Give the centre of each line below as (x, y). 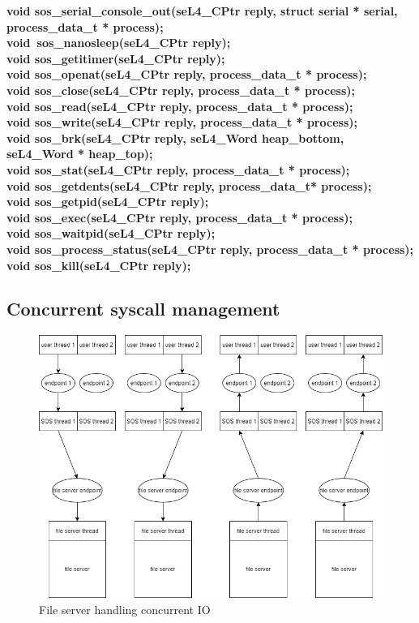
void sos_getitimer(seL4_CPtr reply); (116, 58)
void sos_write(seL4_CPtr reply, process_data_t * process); (182, 122)
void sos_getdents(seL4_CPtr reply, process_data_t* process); (189, 185)
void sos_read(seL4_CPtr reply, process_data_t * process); (180, 106)
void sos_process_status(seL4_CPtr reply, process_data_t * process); (210, 249)
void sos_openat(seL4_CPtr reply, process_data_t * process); (187, 74)
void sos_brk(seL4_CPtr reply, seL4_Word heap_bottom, (175, 137)
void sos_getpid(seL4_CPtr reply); (108, 202)
